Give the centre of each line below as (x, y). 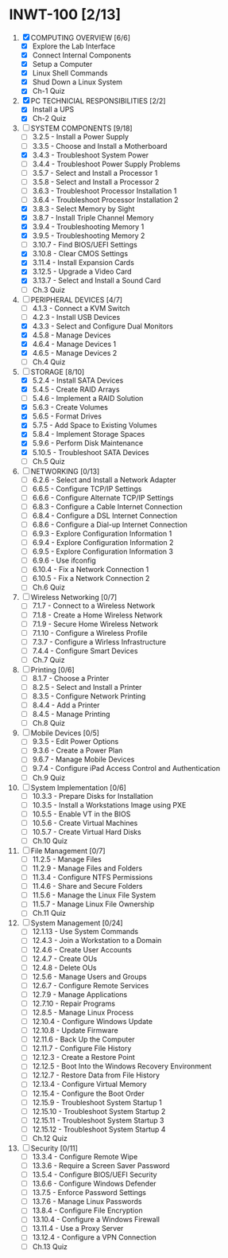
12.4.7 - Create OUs (65, 958)
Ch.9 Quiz (49, 777)
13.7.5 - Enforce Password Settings (89, 1193)
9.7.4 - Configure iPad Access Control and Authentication (126, 769)
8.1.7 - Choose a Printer (71, 678)
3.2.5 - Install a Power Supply (81, 137)
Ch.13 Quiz (50, 1246)
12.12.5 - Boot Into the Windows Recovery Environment (122, 1066)
